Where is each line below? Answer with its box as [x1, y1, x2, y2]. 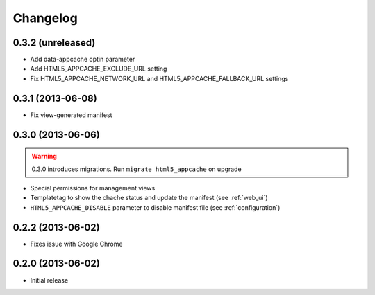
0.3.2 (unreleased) [12, 37, 96, 48]
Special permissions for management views [30, 184, 156, 192]
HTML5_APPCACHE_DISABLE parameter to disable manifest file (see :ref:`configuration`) [30, 203, 281, 211]
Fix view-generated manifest [30, 111, 112, 119]
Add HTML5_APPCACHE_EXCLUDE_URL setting [30, 64, 167, 73]
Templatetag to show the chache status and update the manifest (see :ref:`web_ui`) [30, 194, 268, 202]
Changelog [12, 10, 78, 26]
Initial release [30, 276, 69, 284]
